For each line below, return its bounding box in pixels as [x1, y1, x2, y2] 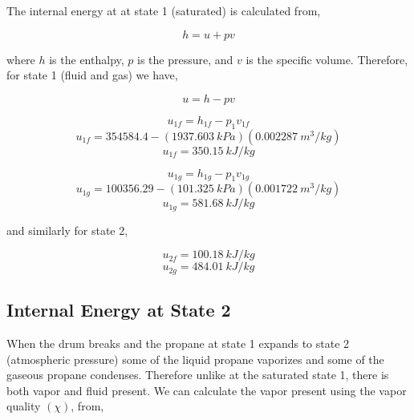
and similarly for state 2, [6, 221, 128, 238]
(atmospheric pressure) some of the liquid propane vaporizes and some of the [6, 350, 384, 367]
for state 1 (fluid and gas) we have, [6, 67, 178, 83]
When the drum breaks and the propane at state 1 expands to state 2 [6, 335, 350, 352]
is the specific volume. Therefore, [246, 50, 408, 67]
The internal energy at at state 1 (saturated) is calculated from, [6, 2, 321, 18]
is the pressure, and [137, 50, 233, 67]
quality [6, 398, 41, 414]
